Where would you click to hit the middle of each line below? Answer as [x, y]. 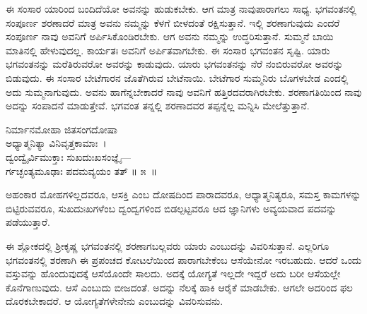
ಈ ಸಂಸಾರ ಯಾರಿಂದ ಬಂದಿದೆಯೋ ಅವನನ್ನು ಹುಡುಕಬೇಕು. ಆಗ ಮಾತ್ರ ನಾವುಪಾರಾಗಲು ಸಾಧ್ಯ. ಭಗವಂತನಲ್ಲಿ [181, 8]
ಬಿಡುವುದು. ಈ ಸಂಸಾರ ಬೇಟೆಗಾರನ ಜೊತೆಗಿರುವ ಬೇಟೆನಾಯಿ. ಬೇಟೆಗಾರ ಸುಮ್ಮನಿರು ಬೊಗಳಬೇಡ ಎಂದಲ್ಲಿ [177, 77]
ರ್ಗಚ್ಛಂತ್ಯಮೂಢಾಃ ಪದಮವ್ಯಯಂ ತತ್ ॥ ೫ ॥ [82, 170]
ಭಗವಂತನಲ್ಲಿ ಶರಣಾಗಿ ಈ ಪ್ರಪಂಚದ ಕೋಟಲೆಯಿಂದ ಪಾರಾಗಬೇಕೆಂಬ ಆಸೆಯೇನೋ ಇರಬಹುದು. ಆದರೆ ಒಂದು [184, 259]
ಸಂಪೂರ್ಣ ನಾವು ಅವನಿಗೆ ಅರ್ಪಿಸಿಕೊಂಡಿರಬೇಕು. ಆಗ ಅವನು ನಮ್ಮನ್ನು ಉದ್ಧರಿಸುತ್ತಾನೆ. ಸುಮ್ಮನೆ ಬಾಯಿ [170, 36]
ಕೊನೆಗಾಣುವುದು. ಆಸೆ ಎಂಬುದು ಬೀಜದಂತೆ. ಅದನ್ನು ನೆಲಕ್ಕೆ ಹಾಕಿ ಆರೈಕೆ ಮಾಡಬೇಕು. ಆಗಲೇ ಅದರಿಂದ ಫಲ [179, 287]
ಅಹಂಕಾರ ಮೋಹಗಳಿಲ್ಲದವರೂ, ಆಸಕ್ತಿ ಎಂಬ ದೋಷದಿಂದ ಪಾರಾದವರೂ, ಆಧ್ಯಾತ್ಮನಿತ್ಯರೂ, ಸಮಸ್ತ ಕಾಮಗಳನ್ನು [183, 194]
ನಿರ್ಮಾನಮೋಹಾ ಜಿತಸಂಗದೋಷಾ [62, 129]
